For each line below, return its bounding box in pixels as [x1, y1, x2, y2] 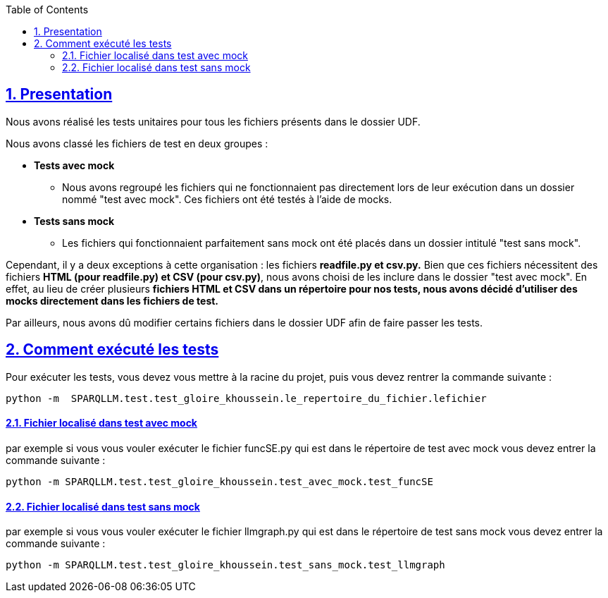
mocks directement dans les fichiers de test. [6, 294, 219, 307]
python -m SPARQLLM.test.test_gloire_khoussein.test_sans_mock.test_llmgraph [6, 559, 445, 571]
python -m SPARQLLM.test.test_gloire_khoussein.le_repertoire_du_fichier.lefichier [6, 392, 487, 404]
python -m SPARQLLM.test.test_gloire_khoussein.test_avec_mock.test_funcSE [6, 475, 433, 487]
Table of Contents [6, 4, 89, 16]
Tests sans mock [34, 214, 115, 227]
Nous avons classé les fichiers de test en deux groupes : [6, 137, 268, 149]
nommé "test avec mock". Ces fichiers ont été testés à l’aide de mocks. [62, 193, 392, 205]
